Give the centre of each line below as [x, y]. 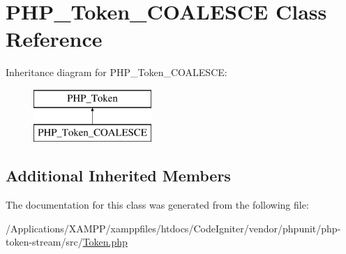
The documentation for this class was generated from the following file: [157, 205]
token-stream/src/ [44, 242]
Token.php [105, 242]
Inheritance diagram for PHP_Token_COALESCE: [116, 72]
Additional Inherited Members [118, 175]
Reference [54, 39]
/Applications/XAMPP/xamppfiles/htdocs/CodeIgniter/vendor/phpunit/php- [173, 228]
